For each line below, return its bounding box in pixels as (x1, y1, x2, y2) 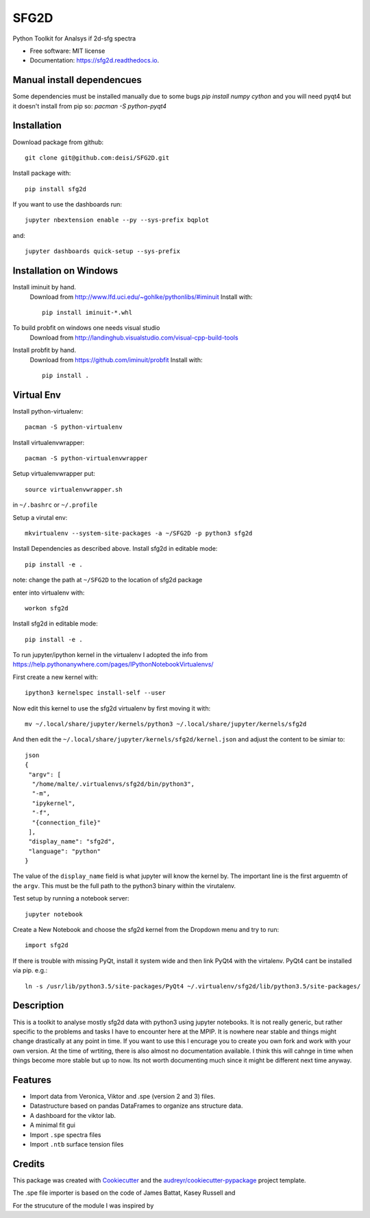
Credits (12, 1158, 45, 1169)
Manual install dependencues (12, 74, 142, 86)
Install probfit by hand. (12, 346, 77, 355)
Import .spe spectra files (29, 1130, 101, 1138)
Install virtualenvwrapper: (12, 438, 85, 446)
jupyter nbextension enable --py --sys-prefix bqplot (25, 216, 209, 224)
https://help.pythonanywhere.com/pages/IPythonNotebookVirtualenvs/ (12, 660, 214, 669)
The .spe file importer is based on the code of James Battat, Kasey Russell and (12, 1189, 236, 1197)
